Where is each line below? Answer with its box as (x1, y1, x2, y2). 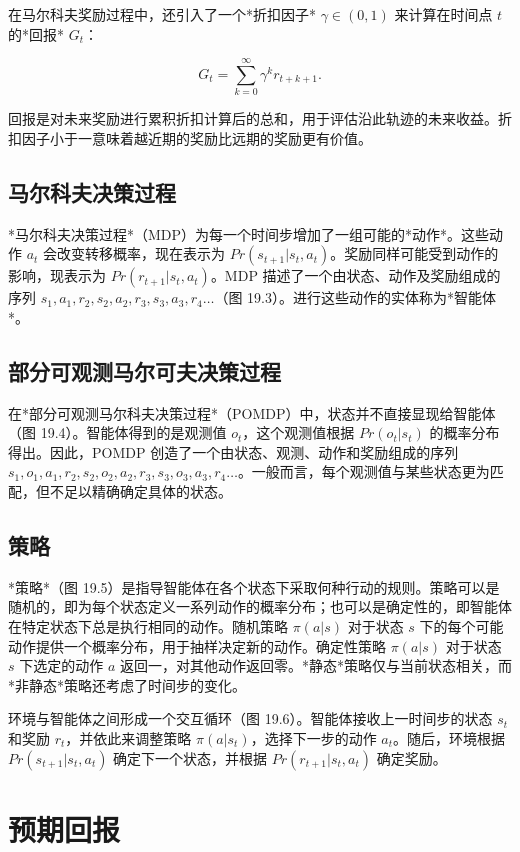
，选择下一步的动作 (250, 728, 377, 749)
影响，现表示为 (8, 265, 106, 286)
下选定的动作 (19, 655, 104, 676)
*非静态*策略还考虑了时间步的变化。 (8, 674, 246, 695)
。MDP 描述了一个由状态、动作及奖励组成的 (210, 265, 501, 286)
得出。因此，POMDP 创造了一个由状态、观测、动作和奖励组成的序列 (8, 441, 459, 462)
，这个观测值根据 (242, 422, 355, 443)
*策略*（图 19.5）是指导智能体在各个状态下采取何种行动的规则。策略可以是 (8, 576, 500, 597)
